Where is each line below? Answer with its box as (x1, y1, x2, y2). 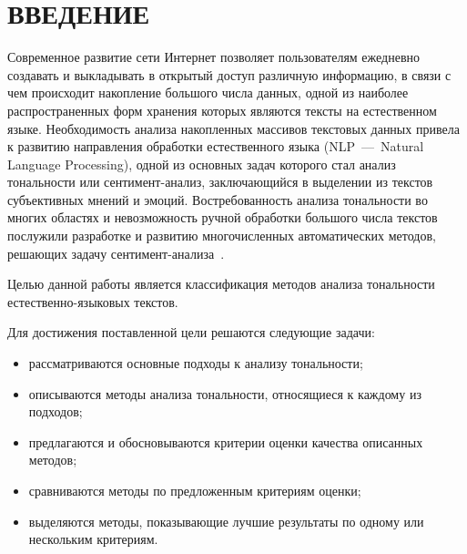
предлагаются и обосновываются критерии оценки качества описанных (28, 432, 423, 451)
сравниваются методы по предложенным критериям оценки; (28, 481, 361, 499)
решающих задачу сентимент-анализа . (7, 243, 225, 262)
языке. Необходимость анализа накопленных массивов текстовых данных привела (7, 118, 460, 138)
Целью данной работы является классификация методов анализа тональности (7, 274, 435, 293)
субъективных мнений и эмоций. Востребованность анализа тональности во (7, 190, 428, 209)
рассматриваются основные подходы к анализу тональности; (28, 354, 363, 373)
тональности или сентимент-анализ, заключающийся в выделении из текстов (7, 172, 433, 191)
